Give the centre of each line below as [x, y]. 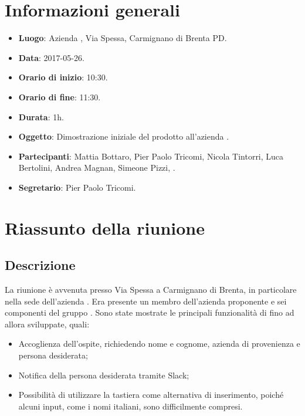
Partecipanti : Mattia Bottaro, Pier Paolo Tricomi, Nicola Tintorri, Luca [151, 156]
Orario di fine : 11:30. [60, 97]
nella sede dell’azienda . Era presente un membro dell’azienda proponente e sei [146, 301]
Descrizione [40, 265]
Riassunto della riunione [105, 227]
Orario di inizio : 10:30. [63, 77]
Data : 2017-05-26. [51, 57]
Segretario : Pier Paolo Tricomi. [77, 187]
